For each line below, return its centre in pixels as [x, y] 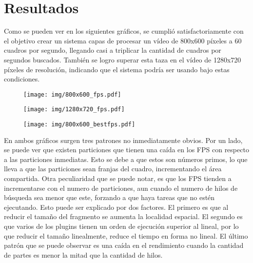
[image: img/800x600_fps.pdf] [72, 94]
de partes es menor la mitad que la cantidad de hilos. [83, 254]
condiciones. [22, 79]
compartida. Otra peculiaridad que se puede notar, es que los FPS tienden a [118, 178]
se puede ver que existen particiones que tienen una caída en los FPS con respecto [126, 150]
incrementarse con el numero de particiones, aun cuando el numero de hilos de [121, 188]
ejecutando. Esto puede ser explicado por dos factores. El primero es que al [116, 207]
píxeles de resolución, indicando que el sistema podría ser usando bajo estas [117, 69]
